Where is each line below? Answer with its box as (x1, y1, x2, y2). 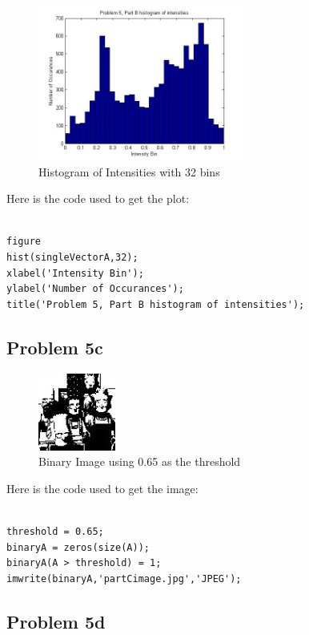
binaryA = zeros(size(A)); (6, 541, 150, 553)
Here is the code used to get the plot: (6, 190, 190, 207)
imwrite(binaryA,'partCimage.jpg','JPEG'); (6, 572, 242, 584)
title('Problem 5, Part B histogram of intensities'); (6, 298, 305, 310)
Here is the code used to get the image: (6, 479, 199, 496)
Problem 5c (6, 334, 103, 359)
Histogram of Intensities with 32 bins (38, 163, 220, 180)
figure (6, 236, 41, 248)
